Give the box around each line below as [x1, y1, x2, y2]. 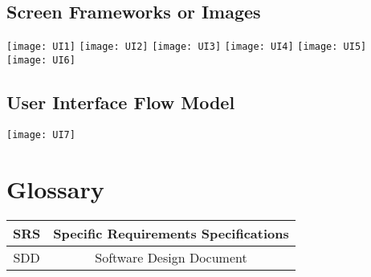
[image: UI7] [6, 128, 75, 141]
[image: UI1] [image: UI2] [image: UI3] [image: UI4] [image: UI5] [6, 41, 367, 53]
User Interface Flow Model [6, 89, 235, 114]
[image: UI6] [6, 54, 75, 66]
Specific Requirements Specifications [53, 223, 289, 242]
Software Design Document [95, 247, 247, 267]
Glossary [6, 172, 104, 205]
